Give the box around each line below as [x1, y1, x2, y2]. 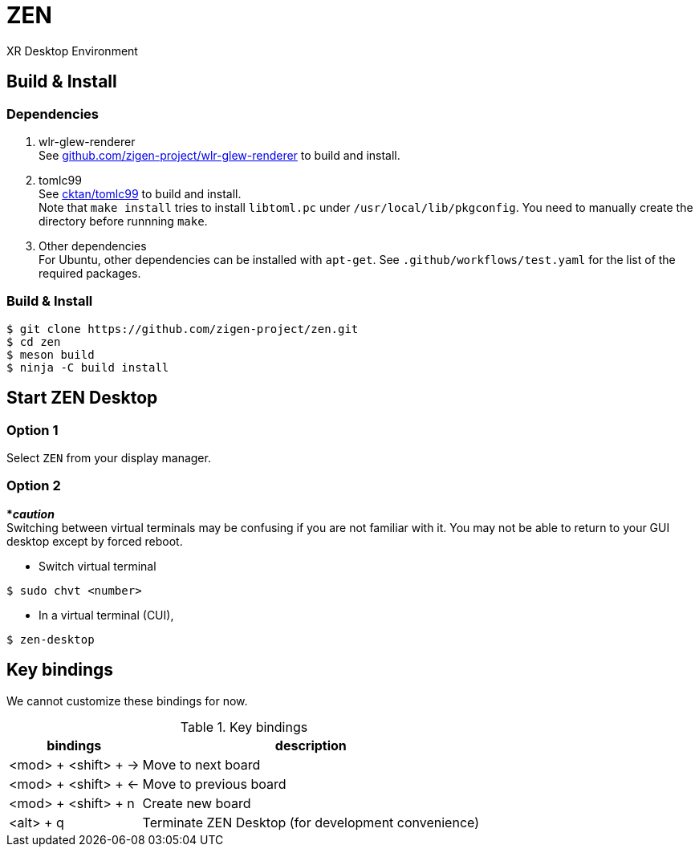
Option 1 [6, 421, 59, 438]
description [274, 737, 347, 753]
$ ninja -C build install [6, 360, 169, 374]
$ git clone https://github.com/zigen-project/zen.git [6, 322, 359, 335]
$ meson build [6, 347, 95, 361]
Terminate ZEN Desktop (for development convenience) [142, 814, 480, 831]
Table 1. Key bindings [180, 718, 308, 735]
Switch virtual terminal [39, 559, 156, 573]
